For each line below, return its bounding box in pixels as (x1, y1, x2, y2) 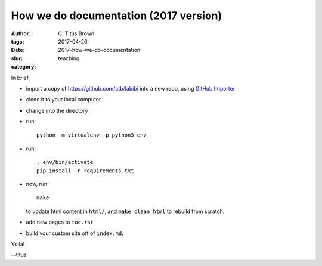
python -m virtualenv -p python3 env (36, 132, 147, 138)
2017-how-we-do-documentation (58, 47, 141, 54)
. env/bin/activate (36, 159, 94, 166)
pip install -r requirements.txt (36, 167, 134, 174)
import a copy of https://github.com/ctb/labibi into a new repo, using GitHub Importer (26, 85, 236, 92)
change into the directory (26, 107, 88, 114)
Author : (11, 30, 31, 37)
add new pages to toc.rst (26, 218, 94, 226)
